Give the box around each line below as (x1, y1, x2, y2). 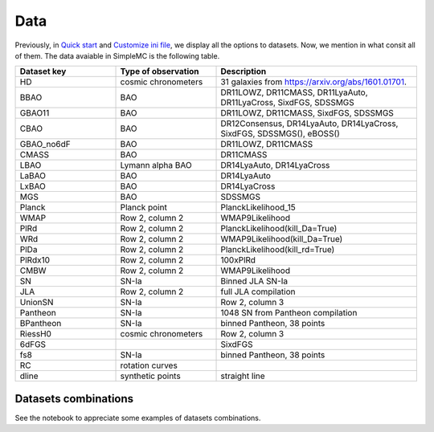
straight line (220, 370, 265, 381)
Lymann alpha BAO (120, 160, 192, 171)
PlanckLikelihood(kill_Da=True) (220, 223, 338, 234)
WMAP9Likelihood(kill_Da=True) (220, 234, 343, 245)
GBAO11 (19, 108, 50, 119)
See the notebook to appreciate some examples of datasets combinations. (14, 413, 261, 422)
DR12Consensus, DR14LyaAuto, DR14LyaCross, (220, 118, 399, 129)
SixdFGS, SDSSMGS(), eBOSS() (220, 128, 341, 140)
